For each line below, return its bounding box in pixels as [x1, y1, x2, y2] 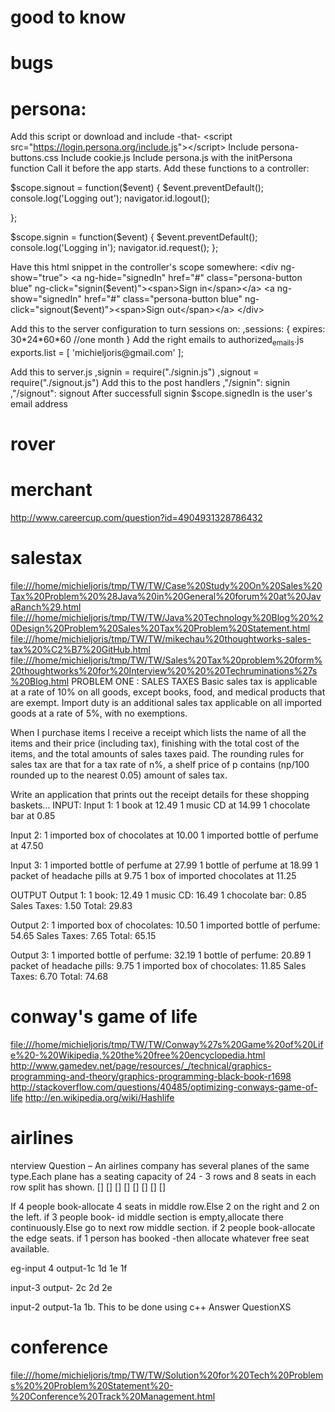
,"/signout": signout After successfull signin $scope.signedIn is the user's [10, 387, 313, 400]
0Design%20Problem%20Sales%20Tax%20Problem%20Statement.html [10, 622, 311, 635]
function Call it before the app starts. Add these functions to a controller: [10, 162, 310, 175]
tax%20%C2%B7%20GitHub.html [10, 644, 151, 656]
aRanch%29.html [10, 601, 82, 613]
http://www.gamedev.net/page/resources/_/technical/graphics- [10, 1060, 272, 1072]
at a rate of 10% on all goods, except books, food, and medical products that [10, 686, 326, 698]
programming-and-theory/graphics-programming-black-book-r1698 [10, 1071, 292, 1083]
